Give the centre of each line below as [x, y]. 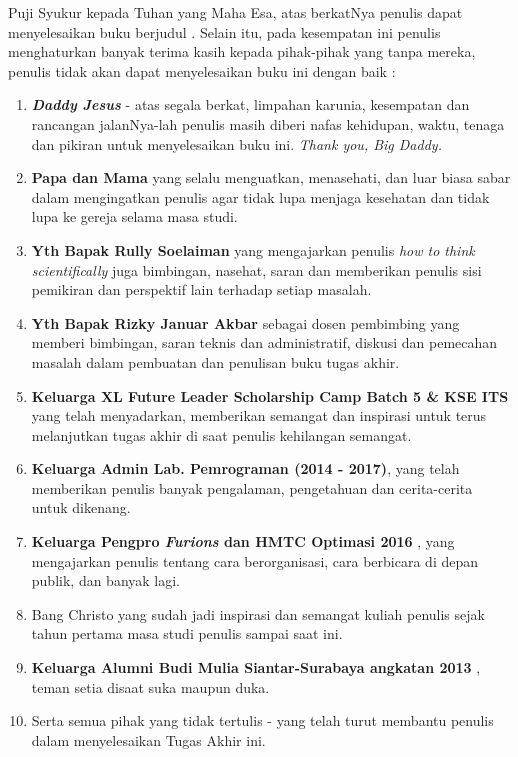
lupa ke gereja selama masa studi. [134, 216]
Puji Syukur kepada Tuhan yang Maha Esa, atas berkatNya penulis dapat [235, 12]
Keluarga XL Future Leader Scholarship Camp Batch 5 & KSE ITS [270, 395]
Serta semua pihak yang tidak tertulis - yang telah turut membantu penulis [262, 720]
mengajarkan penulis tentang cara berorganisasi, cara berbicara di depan [255, 560]
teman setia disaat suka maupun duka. [150, 686]
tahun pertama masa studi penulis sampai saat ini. [187, 633]
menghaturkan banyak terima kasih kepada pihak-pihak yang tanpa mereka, [242, 51]
